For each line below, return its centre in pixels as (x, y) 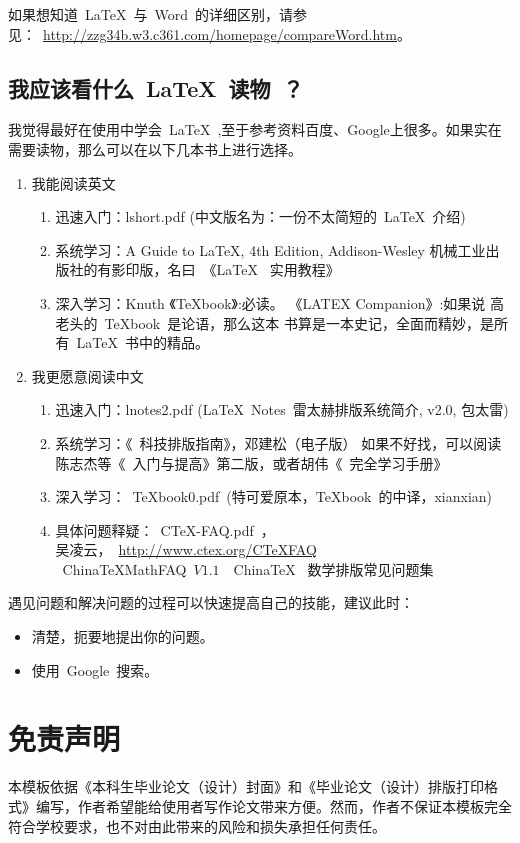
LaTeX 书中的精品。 (143, 342)
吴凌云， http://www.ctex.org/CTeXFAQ (186, 549)
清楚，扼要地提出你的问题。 (122, 636)
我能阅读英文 (73, 182)
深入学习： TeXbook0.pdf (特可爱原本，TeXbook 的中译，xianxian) (273, 496)
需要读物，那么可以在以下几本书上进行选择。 (155, 148)
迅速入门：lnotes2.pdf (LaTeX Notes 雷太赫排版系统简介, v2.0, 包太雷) (282, 409)
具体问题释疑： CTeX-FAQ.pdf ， (165, 529)
